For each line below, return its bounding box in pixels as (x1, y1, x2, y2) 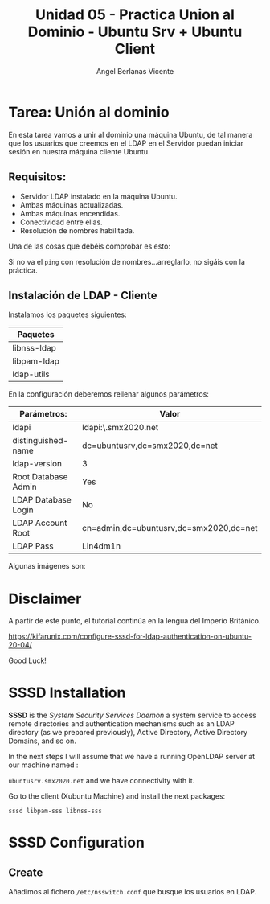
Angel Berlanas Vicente (96, 66, 174, 76)
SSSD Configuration (8, 834, 145, 852)
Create (8, 865, 43, 879)
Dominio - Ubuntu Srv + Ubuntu (27, 23, 243, 41)
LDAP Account (12, 517, 67, 528)
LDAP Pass (12, 540, 54, 552)
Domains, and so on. (8, 736, 76, 746)
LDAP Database (12, 495, 72, 506)
